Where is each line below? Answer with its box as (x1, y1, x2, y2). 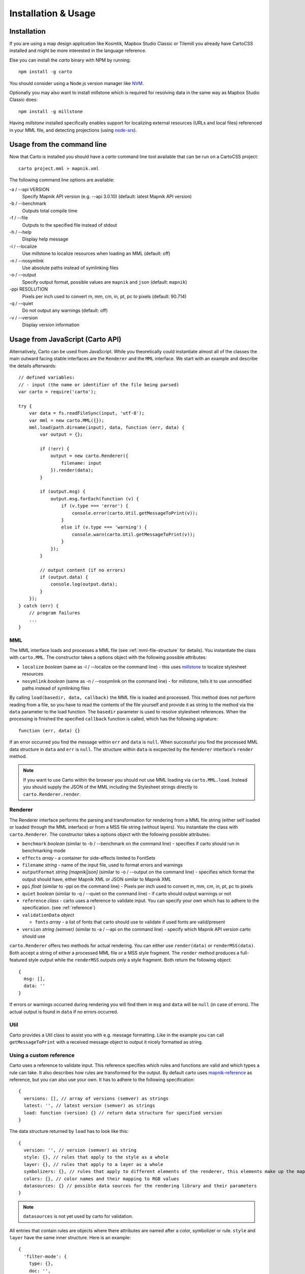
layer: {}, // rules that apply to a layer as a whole (23, 1161, 164, 1167)
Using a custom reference (9, 1051, 75, 1058)
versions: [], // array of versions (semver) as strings (23, 1096, 169, 1101)
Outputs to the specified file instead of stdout (22, 222, 117, 228)
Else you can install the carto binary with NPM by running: (9, 57, 131, 63)
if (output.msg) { (40, 489, 86, 494)
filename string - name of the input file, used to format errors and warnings (22, 862, 183, 868)
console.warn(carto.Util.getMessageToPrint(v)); (72, 532, 196, 537)
